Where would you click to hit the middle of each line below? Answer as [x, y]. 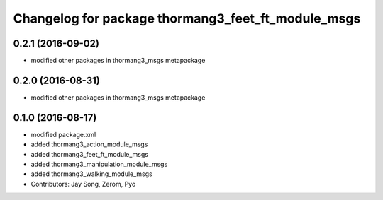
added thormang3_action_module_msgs [89, 144]
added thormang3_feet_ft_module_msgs [90, 154]
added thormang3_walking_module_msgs [91, 174]
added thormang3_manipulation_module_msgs [99, 164]
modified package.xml [63, 134]
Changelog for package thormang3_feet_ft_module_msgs [187, 18]
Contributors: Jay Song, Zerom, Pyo [83, 184]
